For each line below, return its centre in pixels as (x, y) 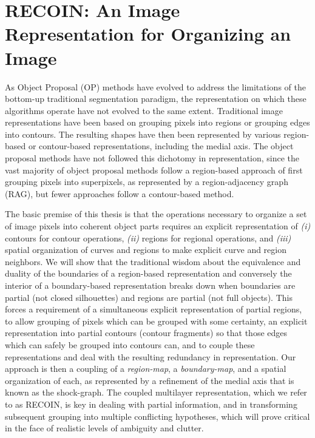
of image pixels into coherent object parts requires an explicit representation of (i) (158, 226)
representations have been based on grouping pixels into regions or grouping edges (157, 122)
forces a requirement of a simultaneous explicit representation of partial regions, (154, 309)
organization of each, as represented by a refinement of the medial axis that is (150, 380)
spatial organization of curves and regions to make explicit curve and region (146, 250)
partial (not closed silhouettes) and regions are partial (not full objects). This (149, 297)
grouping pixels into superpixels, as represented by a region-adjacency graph (147, 182)
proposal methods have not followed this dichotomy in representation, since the (152, 158)
